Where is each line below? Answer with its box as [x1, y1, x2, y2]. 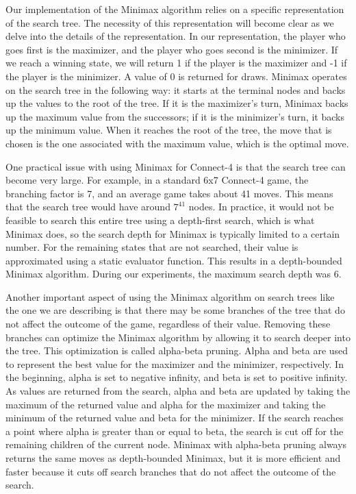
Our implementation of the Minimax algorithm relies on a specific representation [5, 2, 344, 16]
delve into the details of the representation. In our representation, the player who [5, 29, 346, 43]
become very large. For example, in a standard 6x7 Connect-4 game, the [5, 173, 309, 187]
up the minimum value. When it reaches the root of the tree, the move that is [5, 123, 332, 137]
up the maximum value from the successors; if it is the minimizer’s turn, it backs [5, 109, 344, 123]
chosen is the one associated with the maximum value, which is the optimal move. [5, 136, 349, 150]
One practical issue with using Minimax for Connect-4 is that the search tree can [5, 159, 346, 173]
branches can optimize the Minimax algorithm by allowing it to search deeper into [5, 330, 351, 344]
